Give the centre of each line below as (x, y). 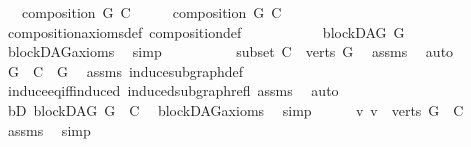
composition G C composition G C (151, 12)
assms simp (49, 129)
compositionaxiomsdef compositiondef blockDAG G (206, 31)
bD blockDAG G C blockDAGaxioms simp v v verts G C (235, 109)
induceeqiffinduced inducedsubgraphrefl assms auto (173, 90)
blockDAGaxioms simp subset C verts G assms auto (230, 51)
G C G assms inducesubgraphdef (125, 70)
